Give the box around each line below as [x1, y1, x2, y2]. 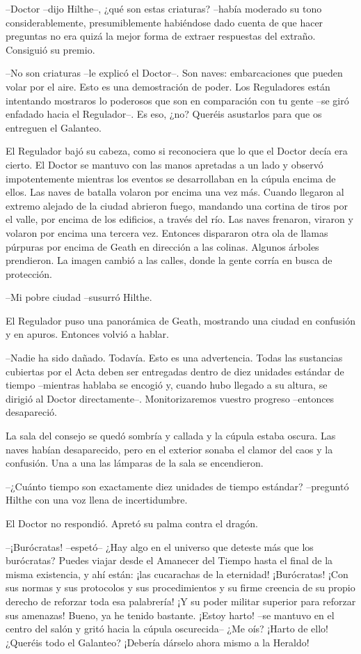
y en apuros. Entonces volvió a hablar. [6, 327, 169, 341]
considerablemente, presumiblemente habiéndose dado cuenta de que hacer [6, 15, 323, 29]
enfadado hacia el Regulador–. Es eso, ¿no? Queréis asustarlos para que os [6, 107, 322, 121]
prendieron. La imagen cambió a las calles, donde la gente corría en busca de [6, 253, 332, 267]
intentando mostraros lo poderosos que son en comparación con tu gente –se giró [6, 93, 349, 107]
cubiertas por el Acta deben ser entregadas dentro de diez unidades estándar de [6, 364, 344, 378]
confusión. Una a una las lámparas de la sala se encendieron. [6, 456, 264, 470]
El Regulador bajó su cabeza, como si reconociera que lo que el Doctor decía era [6, 143, 348, 158]
